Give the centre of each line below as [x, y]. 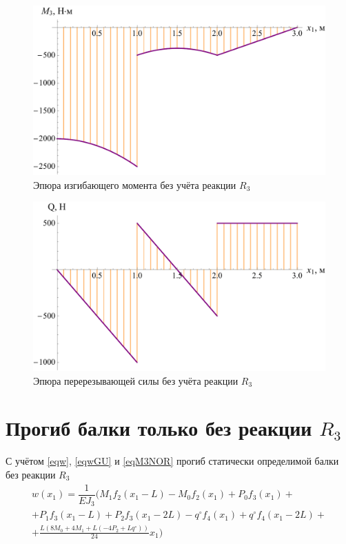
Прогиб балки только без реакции [159, 428]
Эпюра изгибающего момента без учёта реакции [135, 184]
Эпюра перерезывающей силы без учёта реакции [136, 380]
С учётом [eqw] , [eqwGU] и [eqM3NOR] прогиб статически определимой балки [172, 461]
